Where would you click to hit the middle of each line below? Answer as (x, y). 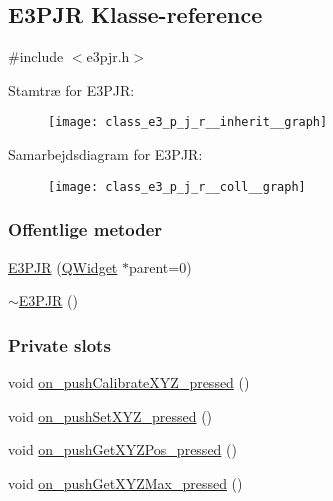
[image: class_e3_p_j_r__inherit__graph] (188, 122)
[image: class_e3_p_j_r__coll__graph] (177, 186)
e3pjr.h (108, 56)
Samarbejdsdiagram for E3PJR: (105, 154)
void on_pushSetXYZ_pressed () (110, 415)
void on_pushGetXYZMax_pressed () (125, 482)
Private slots (59, 344)
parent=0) (160, 266)
